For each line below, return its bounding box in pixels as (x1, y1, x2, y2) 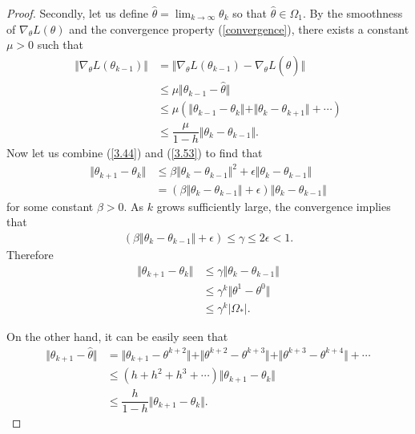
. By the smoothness (302, 5, 403, 21)
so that (232, 5, 268, 21)
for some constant (6, 197, 94, 214)
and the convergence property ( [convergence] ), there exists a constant (69, 20, 409, 37)
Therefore (6, 246, 54, 263)
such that (37, 36, 84, 53)
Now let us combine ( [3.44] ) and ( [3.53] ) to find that (6, 144, 263, 161)
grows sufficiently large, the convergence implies (156, 197, 391, 214)
